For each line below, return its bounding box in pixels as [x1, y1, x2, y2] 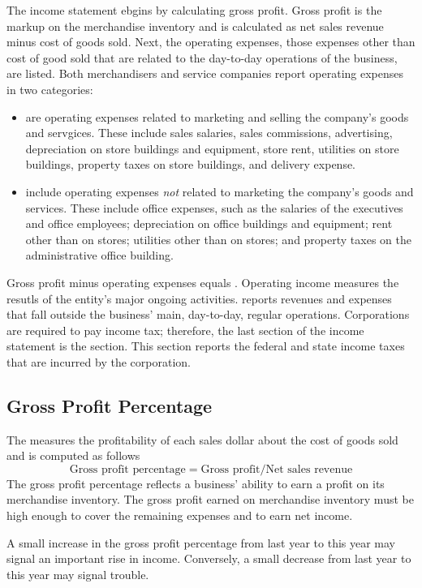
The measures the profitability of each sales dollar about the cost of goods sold [6, 431, 398, 448]
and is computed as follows [6, 447, 140, 464]
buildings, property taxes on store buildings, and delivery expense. [25, 156, 356, 173]
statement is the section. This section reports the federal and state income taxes [6, 337, 405, 354]
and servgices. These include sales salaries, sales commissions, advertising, [25, 124, 393, 141]
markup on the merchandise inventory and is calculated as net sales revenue [6, 17, 384, 34]
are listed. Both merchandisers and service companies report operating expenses [6, 65, 404, 82]
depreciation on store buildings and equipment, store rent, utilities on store [25, 139, 399, 157]
